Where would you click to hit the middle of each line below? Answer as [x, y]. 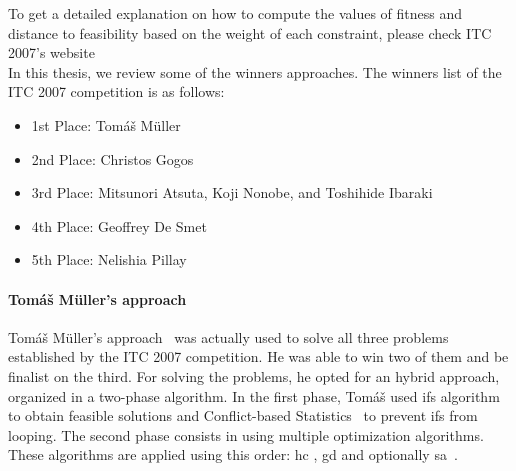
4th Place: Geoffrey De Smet [119, 225]
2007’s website [51, 52]
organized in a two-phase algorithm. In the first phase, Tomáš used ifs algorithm [254, 395]
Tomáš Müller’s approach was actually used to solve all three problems [228, 336]
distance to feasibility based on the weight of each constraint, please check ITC [250, 32]
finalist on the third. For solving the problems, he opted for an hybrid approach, [254, 375]
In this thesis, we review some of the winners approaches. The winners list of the [255, 71]
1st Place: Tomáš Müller [106, 124]
